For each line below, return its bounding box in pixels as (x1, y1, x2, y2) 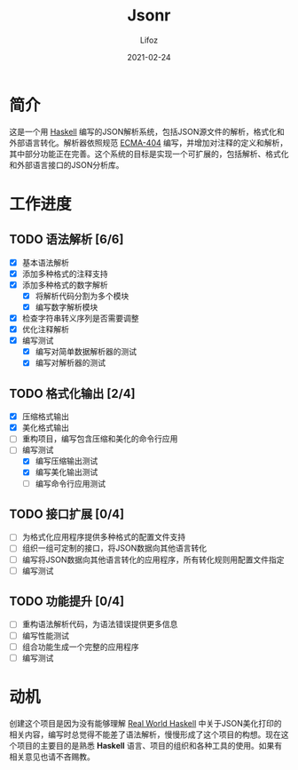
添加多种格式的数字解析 (21, 279, 108, 290)
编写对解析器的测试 (35, 357, 106, 369)
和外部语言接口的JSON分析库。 (9, 159, 124, 170)
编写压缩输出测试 (35, 456, 98, 466)
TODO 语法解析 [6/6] (9, 232, 124, 247)
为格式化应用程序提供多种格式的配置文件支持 (21, 532, 186, 543)
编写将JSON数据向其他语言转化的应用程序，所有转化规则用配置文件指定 (21, 554, 286, 565)
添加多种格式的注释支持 (21, 268, 108, 279)
